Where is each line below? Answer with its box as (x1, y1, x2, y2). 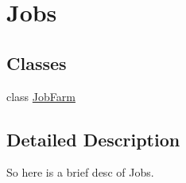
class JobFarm (6, 88, 76, 104)
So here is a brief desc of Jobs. (6, 164, 154, 181)
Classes (6, 50, 67, 75)
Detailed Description (6, 127, 180, 151)
